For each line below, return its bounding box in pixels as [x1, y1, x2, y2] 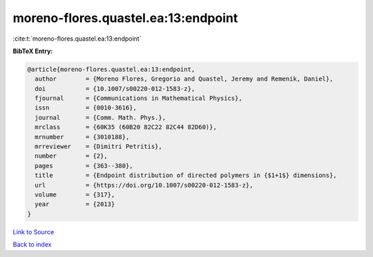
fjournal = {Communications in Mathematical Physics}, [35, 94, 242, 103]
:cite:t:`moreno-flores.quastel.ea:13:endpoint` [12, 34, 142, 43]
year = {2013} [35, 201, 115, 208]
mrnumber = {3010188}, [35, 133, 130, 141]
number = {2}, [35, 152, 108, 160]
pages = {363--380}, [35, 162, 134, 169]
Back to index [12, 240, 52, 249]
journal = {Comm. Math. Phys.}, [35, 114, 166, 121]
